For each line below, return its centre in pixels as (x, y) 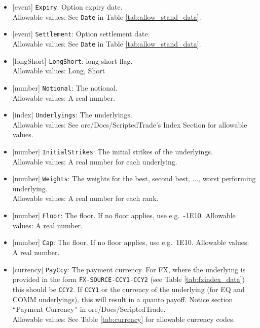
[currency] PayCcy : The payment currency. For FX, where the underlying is (129, 269)
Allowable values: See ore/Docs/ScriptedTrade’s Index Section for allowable (130, 124)
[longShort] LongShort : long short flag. (72, 60)
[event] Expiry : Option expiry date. (67, 7)
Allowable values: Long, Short (59, 71)
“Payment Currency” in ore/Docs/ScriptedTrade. (89, 309)
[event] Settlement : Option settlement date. (81, 34)
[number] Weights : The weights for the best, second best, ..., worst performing (134, 178)
